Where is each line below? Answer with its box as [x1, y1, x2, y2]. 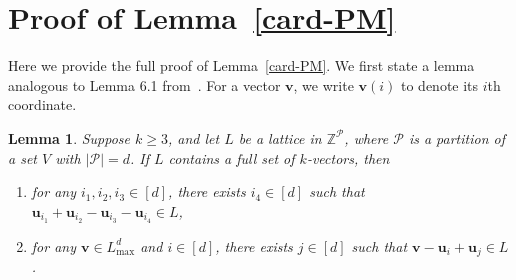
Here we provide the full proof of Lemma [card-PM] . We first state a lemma [8, 55, 475, 76]
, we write [293, 74, 354, 95]
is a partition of [408, 127, 505, 148]
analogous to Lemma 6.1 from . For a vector [8, 74, 281, 95]
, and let [167, 127, 220, 148]
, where [344, 127, 389, 148]
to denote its [401, 74, 479, 95]
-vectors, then [306, 147, 390, 168]
